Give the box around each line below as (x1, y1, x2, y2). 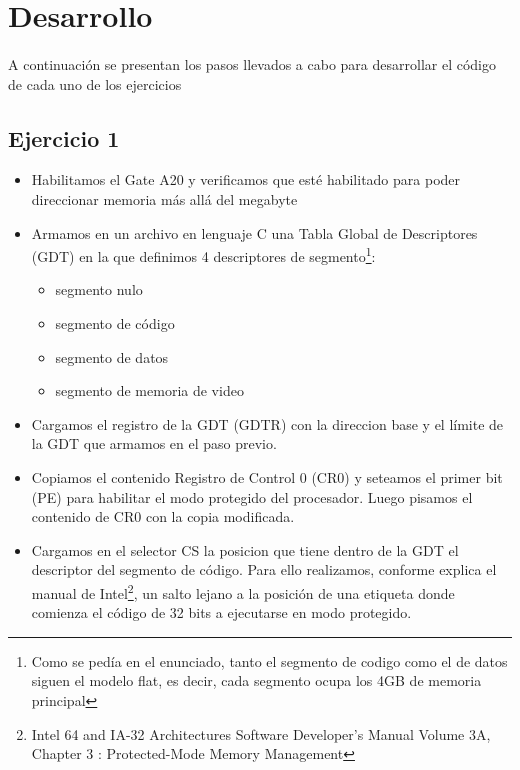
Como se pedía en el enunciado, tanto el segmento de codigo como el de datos (31, 650, 508, 671)
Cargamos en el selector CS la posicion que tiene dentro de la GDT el (31, 539, 459, 560)
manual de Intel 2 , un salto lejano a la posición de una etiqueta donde (31, 579, 455, 603)
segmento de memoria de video (55, 380, 244, 401)
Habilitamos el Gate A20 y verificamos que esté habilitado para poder (31, 169, 461, 190)
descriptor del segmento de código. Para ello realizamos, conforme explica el (31, 559, 497, 580)
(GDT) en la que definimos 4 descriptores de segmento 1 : (31, 243, 376, 266)
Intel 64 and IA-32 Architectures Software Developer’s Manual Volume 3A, (31, 723, 491, 744)
